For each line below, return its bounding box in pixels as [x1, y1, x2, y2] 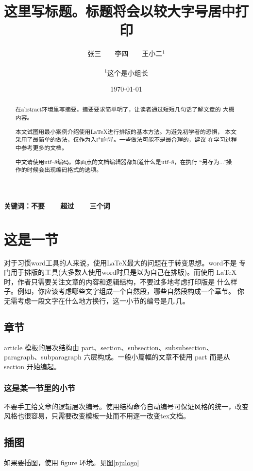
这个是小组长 [107, 67, 148, 77]
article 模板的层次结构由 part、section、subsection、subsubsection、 [4, 342, 213, 352]
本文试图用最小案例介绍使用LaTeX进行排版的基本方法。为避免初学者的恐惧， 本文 [15, 127, 237, 135]
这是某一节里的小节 [4, 382, 76, 394]
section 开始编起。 [4, 361, 61, 371]
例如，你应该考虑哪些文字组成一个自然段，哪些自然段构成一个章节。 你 [17, 286, 244, 296]
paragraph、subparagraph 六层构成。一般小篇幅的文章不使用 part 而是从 [4, 352, 230, 362]
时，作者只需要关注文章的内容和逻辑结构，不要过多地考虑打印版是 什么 [4, 276, 231, 286]
